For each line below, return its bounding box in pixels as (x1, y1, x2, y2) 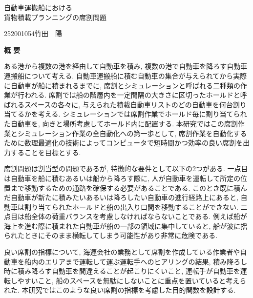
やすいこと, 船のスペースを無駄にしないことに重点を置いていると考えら (17, 275, 247, 285)
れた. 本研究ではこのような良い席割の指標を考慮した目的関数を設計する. (4, 285, 236, 295)
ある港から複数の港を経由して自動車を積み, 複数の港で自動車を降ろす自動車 (4, 61, 248, 71)
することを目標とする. (10, 147, 81, 157)
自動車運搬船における (4, 2, 72, 12)
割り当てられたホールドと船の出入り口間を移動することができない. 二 (24, 201, 248, 212)
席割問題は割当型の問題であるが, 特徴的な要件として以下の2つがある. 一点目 (4, 163, 248, 174)
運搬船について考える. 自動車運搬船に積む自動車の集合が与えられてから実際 (4, 70, 247, 80)
